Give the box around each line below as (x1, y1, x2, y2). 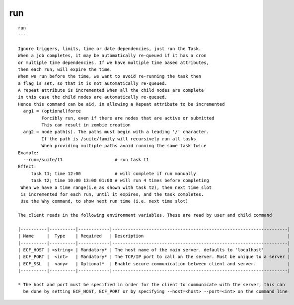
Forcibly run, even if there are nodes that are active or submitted (41, 115, 215, 121)
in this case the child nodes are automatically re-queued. (18, 94, 167, 100)
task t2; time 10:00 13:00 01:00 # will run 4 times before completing (31, 178, 210, 183)
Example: (18, 150, 39, 156)
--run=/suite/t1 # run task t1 (23, 157, 149, 162)
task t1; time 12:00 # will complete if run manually (31, 171, 196, 176)
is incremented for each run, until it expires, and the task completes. (20, 191, 204, 197)
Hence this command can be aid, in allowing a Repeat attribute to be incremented (18, 101, 225, 107)
